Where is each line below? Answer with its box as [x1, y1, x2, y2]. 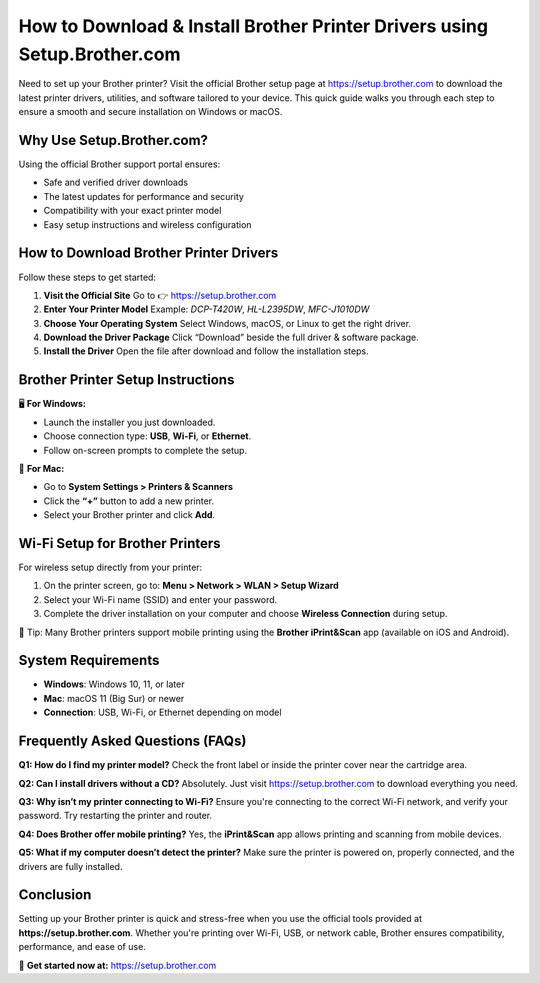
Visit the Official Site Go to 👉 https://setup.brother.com [43, 289, 277, 301]
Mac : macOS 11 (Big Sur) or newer [43, 692, 185, 704]
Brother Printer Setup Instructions [18, 371, 235, 389]
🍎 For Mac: [18, 462, 65, 474]
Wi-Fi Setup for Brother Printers [18, 535, 221, 552]
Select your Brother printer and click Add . [43, 509, 215, 521]
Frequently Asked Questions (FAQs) [18, 733, 247, 750]
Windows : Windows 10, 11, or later [43, 678, 185, 690]
